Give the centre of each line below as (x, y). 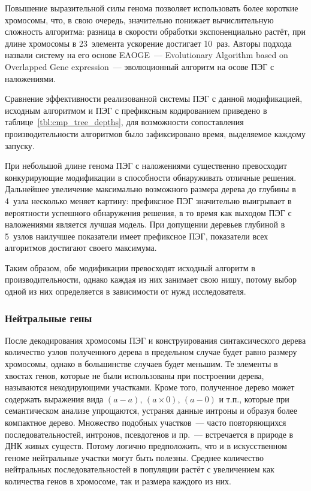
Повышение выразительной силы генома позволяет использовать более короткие (152, 8)
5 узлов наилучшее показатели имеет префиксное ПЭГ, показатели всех (137, 236)
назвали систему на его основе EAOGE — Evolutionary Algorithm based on (147, 55)
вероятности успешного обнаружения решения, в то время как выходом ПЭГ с (148, 212)
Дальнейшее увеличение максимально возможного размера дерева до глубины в (150, 189)
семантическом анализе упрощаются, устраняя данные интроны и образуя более (151, 410)
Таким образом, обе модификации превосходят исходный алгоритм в (130, 267)
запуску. (20, 145)
